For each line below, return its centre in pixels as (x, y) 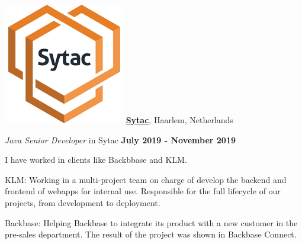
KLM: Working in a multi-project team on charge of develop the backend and (146, 179)
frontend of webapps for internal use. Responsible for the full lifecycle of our (143, 191)
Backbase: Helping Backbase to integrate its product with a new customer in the (151, 222)
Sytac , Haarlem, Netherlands (179, 120)
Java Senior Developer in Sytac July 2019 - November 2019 (121, 139)
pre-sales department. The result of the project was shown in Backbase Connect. (151, 234)
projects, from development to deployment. (83, 202)
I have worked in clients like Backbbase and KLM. (96, 160)
